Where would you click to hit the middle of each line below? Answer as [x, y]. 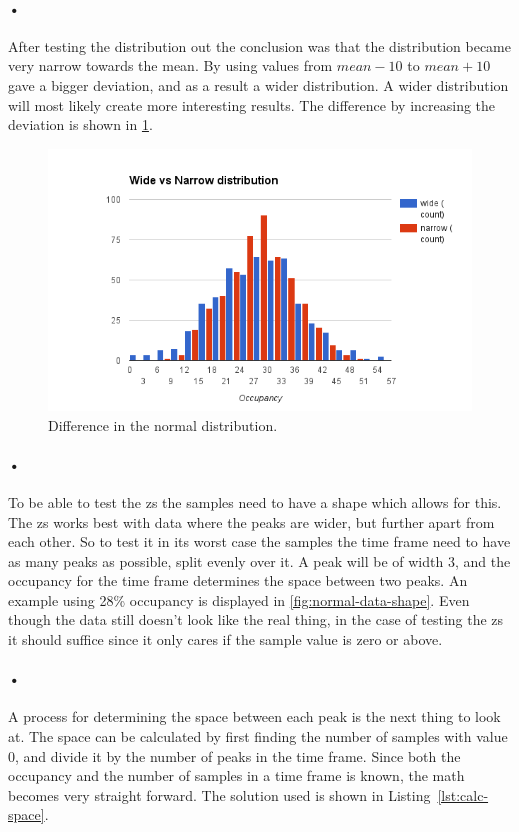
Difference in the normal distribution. [163, 424]
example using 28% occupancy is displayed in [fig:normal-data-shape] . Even [239, 599]
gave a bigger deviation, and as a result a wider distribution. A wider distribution [258, 84]
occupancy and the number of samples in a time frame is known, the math [236, 775]
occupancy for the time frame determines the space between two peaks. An [238, 580]
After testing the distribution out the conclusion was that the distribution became [259, 45]
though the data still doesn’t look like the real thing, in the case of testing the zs [256, 619]
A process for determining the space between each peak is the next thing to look [254, 716]
